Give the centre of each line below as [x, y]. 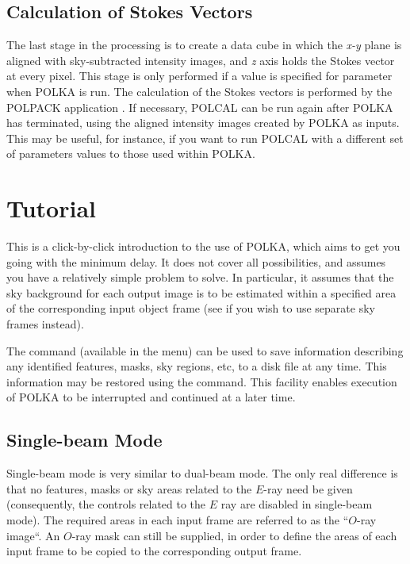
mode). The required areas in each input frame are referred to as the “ [178, 520]
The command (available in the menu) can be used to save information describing [205, 350]
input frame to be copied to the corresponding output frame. [154, 551]
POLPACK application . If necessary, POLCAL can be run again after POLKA [200, 107]
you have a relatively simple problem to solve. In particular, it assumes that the [200, 277]
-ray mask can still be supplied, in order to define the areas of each [234, 535]
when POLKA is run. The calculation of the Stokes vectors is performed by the [199, 91]
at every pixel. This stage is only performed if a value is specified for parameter [199, 76]
